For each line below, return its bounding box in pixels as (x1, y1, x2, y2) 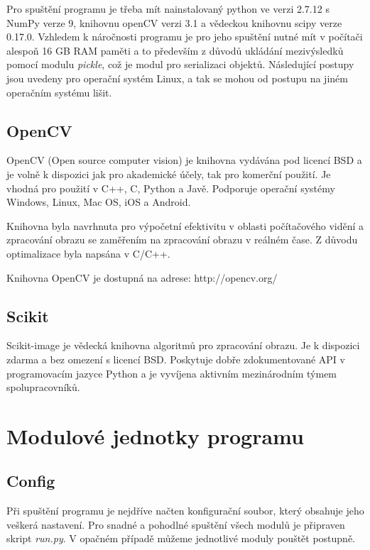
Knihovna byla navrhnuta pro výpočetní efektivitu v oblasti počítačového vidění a (6, 218, 364, 233)
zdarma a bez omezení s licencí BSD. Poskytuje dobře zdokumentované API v (6, 351, 345, 366)
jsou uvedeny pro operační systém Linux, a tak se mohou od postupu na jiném (6, 70, 348, 85)
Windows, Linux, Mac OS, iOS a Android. (6, 194, 191, 209)
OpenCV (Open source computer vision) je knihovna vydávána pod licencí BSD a (6, 153, 362, 167)
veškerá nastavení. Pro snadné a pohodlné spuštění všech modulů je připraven (6, 517, 345, 532)
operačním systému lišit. (6, 84, 112, 99)
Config (6, 470, 55, 492)
